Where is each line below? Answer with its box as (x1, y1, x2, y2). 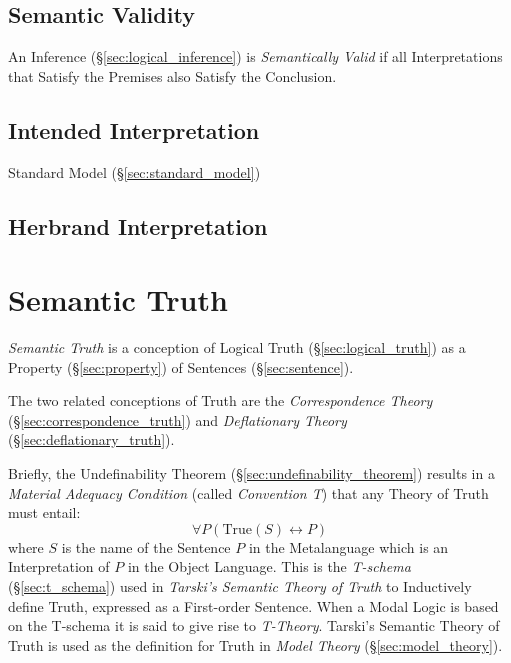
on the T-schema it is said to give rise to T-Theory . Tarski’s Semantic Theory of (8, 615, 500, 636)
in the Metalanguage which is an (248, 536, 449, 557)
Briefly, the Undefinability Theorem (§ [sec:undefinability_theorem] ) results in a (8, 463, 495, 484)
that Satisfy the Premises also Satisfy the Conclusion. (8, 65, 337, 86)
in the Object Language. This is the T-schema (127, 556, 411, 577)
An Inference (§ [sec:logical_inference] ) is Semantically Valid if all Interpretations (8, 46, 503, 67)
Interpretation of (8, 556, 110, 577)
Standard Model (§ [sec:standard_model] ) (8, 161, 261, 182)
